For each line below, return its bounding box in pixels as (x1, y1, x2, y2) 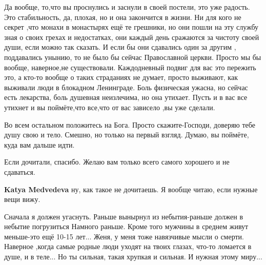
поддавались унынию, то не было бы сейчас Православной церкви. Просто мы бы (4, 51, 261, 62)
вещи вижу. (4, 194, 40, 205)
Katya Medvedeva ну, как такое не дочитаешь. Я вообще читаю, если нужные (4, 184, 258, 194)
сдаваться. (4, 166, 35, 177)
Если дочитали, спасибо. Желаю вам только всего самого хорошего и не (4, 156, 230, 167)
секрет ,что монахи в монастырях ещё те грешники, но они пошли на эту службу (4, 22, 259, 32)
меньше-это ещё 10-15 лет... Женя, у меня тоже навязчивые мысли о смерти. (4, 231, 244, 241)
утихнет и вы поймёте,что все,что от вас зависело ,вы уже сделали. (4, 101, 215, 112)
